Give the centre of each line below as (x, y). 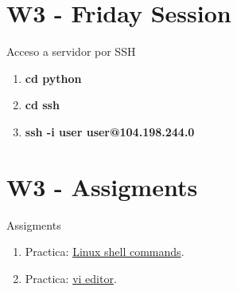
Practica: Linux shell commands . (105, 252)
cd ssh (42, 105)
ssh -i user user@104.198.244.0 (110, 131)
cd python (53, 78)
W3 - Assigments (102, 186)
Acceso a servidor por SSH (71, 51)
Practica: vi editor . (71, 278)
